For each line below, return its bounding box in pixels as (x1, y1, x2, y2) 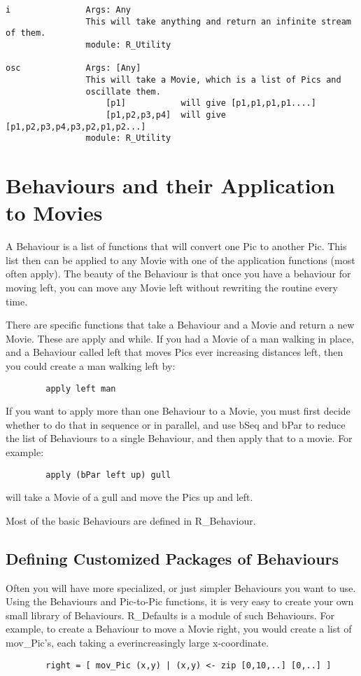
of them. (6, 28, 46, 39)
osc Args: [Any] (6, 63, 141, 74)
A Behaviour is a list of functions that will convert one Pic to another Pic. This (6, 239, 347, 254)
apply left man (45, 383, 116, 394)
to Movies (6, 198, 103, 227)
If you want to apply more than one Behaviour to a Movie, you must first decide (6, 403, 351, 418)
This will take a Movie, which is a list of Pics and (85, 74, 341, 85)
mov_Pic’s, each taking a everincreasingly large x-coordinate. (6, 635, 269, 649)
